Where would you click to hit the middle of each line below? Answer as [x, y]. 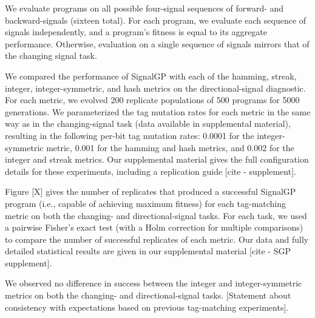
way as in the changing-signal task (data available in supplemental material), [148, 123]
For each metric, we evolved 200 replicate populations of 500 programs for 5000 [152, 100]
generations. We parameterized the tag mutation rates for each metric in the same [158, 111]
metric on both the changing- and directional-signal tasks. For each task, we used [156, 215]
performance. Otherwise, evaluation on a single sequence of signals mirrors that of [157, 43]
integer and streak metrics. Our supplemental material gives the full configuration [157, 159]
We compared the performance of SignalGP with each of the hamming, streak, [151, 76]
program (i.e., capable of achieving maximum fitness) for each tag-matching [146, 203]
